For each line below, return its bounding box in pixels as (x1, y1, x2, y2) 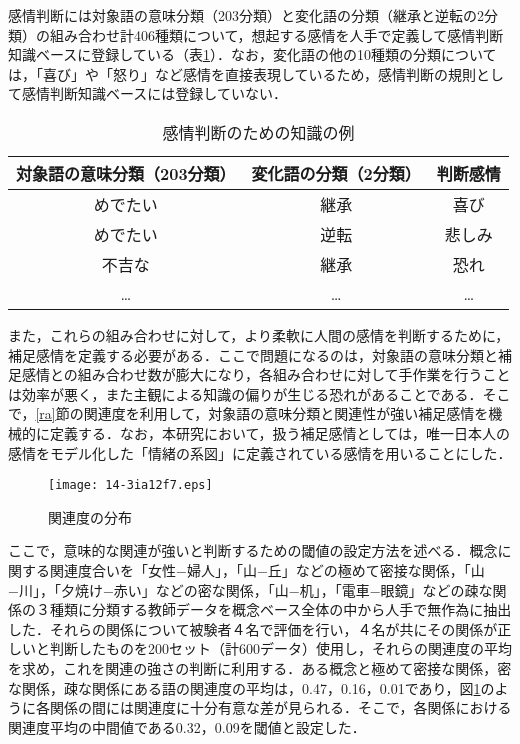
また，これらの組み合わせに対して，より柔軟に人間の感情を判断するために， (8, 324, 510, 345)
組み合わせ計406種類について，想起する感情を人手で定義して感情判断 (49, 24, 504, 45)
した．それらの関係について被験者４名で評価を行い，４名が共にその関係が (8, 618, 498, 639)
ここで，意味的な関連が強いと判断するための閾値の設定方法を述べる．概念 (8, 540, 498, 561)
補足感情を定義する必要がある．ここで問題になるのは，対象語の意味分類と (8, 344, 498, 365)
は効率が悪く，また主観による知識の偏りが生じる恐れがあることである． (8, 383, 483, 404)
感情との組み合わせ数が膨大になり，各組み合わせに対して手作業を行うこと (21, 364, 511, 385)
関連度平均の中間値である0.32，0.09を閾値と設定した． (8, 716, 366, 737)
